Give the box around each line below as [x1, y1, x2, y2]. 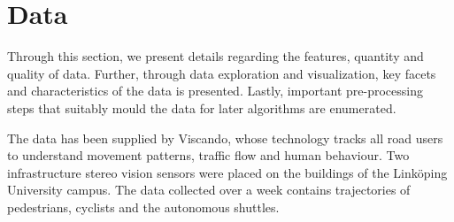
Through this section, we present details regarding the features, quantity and [7, 47, 424, 65]
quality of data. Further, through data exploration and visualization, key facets [7, 64, 436, 82]
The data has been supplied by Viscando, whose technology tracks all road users [7, 128, 443, 147]
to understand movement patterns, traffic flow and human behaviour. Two [7, 146, 410, 165]
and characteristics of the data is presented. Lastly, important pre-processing [7, 81, 423, 100]
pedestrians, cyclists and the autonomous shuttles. [7, 197, 280, 216]
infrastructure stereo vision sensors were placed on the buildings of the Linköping [7, 163, 448, 181]
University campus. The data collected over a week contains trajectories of [7, 180, 411, 199]
